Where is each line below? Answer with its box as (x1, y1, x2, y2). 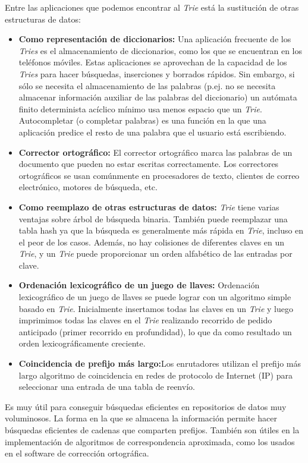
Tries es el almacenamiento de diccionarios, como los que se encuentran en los (18, 44, 303, 56)
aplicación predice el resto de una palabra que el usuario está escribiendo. (18, 125, 287, 138)
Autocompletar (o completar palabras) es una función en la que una (18, 114, 266, 127)
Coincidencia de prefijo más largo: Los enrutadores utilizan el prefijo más (18, 357, 301, 370)
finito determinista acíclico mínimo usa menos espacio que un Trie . (18, 102, 262, 115)
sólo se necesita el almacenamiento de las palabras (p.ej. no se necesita (18, 79, 276, 92)
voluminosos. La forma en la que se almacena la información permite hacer (5, 412, 277, 424)
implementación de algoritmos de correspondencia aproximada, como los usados (5, 435, 295, 448)
